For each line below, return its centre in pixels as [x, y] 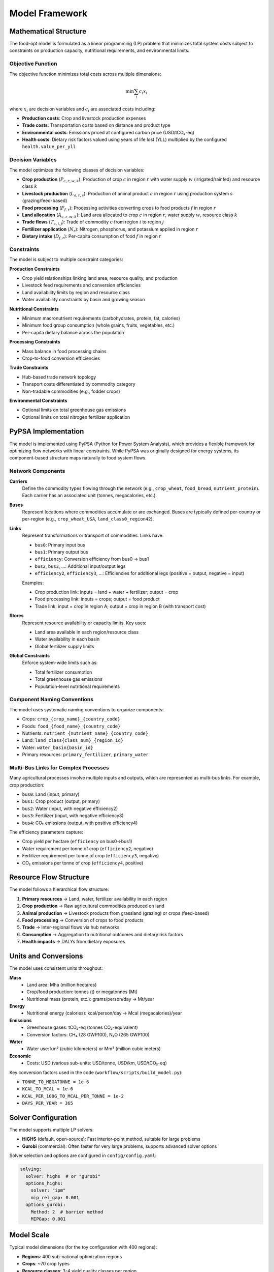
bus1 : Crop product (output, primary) [61, 801]
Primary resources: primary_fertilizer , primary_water [85, 755]
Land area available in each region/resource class [87, 632]
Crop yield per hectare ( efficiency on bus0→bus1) [77, 842]
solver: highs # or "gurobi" [63, 1176]
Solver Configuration [43, 1118]
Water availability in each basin [67, 639]
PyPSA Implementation [47, 432]
